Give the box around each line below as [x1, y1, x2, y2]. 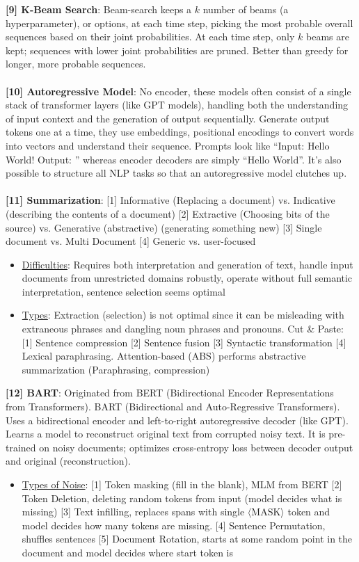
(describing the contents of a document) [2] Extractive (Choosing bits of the [6, 206, 330, 220]
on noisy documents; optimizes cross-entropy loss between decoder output [39, 440, 353, 454]
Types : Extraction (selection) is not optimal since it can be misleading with [22, 307, 344, 322]
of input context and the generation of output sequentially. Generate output [6, 111, 330, 125]
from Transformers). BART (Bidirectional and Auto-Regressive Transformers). [6, 399, 340, 414]
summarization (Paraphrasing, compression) [22, 362, 210, 376]
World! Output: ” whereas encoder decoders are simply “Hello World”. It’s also [6, 152, 342, 166]
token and [287, 504, 330, 519]
